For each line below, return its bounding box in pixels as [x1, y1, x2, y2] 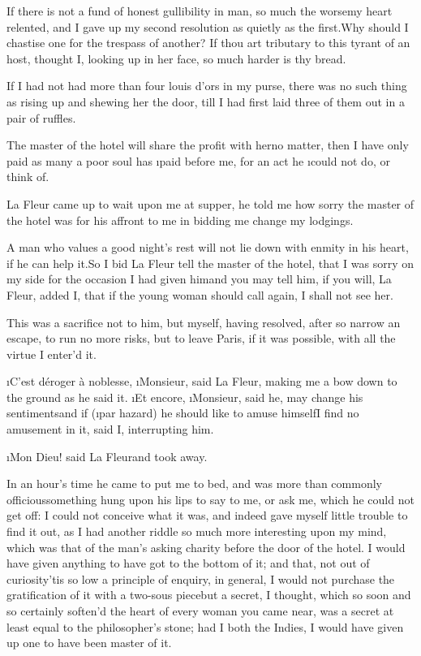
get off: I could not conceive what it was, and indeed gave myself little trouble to [6, 507, 408, 524]
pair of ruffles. [6, 109, 76, 126]
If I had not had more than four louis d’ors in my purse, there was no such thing [6, 77, 407, 94]
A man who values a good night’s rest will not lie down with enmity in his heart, [6, 239, 409, 256]
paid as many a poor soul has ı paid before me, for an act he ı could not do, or [6, 152, 390, 169]
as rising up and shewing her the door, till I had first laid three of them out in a [6, 93, 405, 110]
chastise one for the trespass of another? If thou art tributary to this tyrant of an [6, 34, 410, 51]
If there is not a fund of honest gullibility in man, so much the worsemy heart [6, 2, 393, 19]
